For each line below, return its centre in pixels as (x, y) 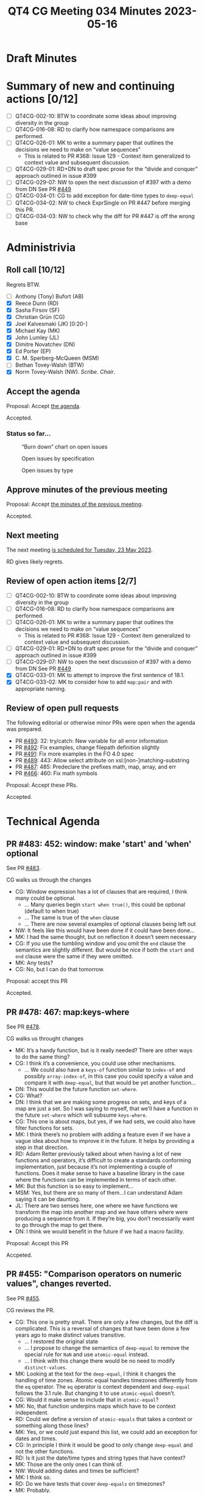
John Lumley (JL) (37, 337)
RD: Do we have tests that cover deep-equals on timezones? (90, 1483)
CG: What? (29, 1095)
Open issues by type (47, 471)
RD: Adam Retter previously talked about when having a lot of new (98, 1154)
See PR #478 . (23, 1027)
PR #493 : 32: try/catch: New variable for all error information (91, 741)
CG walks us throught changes (45, 1038)
